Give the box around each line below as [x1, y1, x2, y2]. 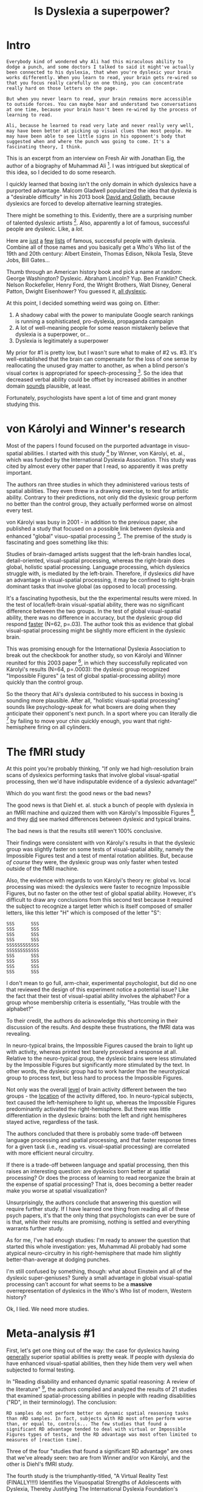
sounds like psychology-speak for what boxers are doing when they [6, 703, 176, 710]
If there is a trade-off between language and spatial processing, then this [6, 1161, 190, 1169]
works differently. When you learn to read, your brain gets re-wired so [6, 74, 198, 80]
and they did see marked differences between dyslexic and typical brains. [6, 815, 191, 823]
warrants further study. [6, 1225, 64, 1232]
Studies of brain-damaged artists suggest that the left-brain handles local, [6, 551, 192, 558]
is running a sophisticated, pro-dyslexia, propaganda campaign [15, 318, 174, 325]
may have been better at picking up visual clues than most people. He [6, 128, 191, 134]
